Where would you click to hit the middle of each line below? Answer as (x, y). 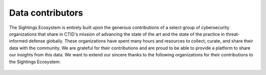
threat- (233, 34)
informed (18, 41)
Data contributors (46, 13)
